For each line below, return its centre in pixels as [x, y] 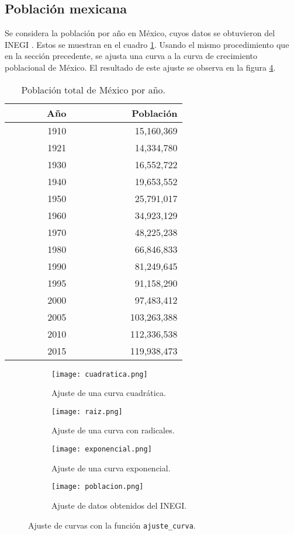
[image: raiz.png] [87, 411]
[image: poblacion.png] [98, 487]
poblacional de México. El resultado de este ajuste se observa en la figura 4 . [140, 67]
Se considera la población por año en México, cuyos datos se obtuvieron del [140, 33]
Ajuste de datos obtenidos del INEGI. [119, 505]
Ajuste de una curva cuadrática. [109, 393]
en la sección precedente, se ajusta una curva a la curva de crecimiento [131, 56]
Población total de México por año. [94, 89]
